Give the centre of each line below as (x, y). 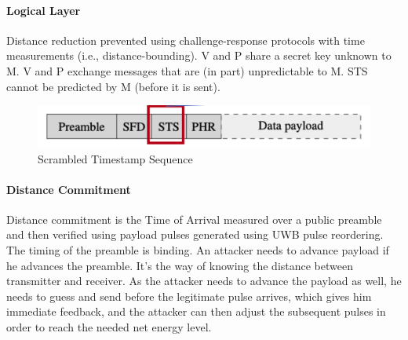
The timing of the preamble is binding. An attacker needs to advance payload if (198, 250)
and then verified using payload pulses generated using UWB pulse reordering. (195, 234)
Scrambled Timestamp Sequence (115, 158)
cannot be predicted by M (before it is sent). (113, 86)
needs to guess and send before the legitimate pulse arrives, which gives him (189, 296)
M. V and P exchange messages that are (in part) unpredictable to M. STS (187, 70)
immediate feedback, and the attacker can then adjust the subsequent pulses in (196, 311)
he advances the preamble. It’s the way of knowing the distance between (180, 265)
